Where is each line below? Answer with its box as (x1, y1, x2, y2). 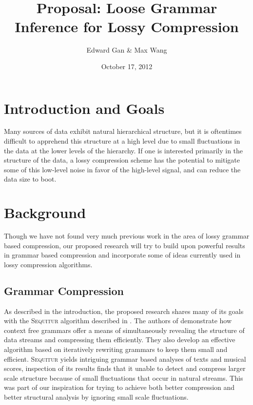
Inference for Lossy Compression (15, 17, 239, 37)
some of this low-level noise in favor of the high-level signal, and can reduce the (4, 164, 241, 174)
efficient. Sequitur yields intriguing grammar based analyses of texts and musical (4, 353, 246, 364)
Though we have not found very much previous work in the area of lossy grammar (4, 231, 250, 241)
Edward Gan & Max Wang (86, 45, 167, 55)
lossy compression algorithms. (4, 259, 93, 269)
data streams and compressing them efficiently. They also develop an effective (4, 334, 235, 345)
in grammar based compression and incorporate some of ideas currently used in (4, 250, 241, 260)
